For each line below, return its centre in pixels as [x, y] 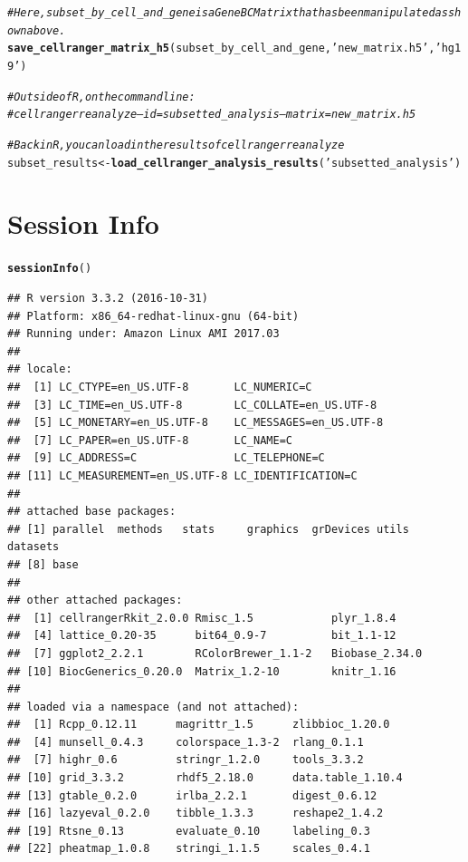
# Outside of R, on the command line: [101, 97]
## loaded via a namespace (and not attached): [153, 707]
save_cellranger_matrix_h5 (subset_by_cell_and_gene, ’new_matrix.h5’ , [221, 48]
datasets [33, 547]
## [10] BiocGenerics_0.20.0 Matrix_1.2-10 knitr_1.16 [202, 671]
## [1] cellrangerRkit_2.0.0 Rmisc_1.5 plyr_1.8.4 [202, 618]
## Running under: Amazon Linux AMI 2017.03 [143, 334]
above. [46, 30]
